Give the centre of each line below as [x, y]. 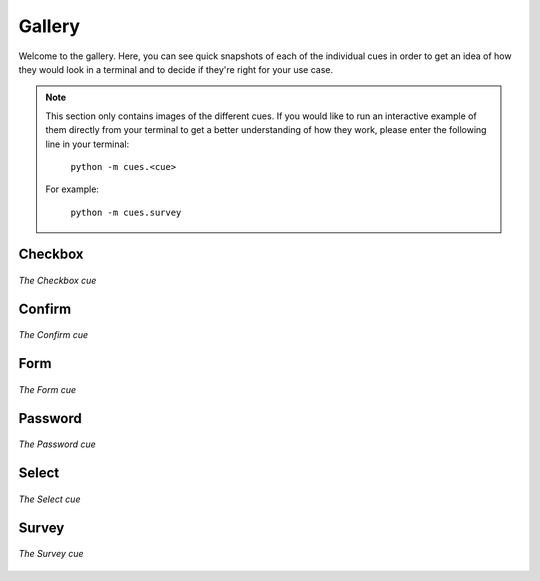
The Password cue [57, 444]
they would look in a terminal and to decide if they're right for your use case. [176, 69]
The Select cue [49, 499]
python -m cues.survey [126, 212]
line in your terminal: [87, 144]
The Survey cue [51, 554]
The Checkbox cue [57, 281]
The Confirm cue [53, 335]
